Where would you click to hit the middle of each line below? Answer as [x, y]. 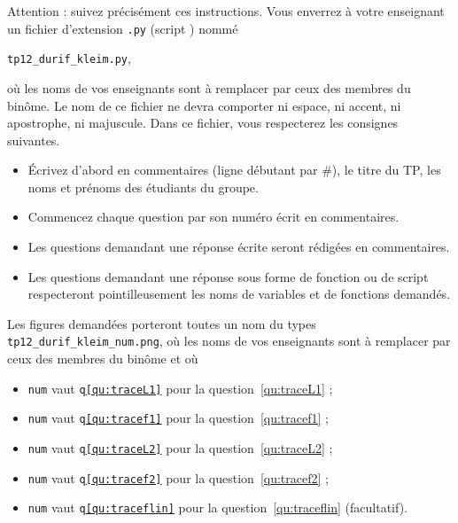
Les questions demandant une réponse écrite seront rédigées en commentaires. [239, 247]
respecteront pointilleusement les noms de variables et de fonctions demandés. [239, 294]
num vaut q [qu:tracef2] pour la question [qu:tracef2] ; [178, 477]
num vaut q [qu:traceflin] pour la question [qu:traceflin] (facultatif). [217, 507]
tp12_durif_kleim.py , [69, 58]
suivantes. [34, 140]
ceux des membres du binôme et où [103, 359]
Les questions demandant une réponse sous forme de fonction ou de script [228, 276]
